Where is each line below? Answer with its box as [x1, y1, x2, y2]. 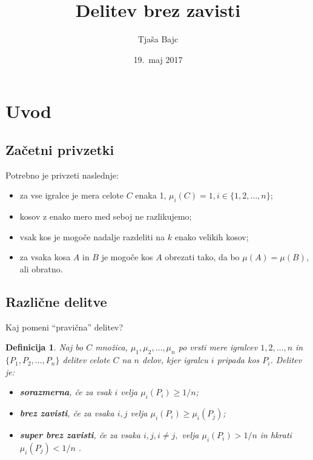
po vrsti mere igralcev [178, 341, 258, 353]
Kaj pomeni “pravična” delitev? [5, 320, 124, 333]
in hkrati [260, 429, 292, 441]
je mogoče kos [101, 251, 153, 263]
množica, [95, 341, 128, 353]
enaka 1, [135, 189, 166, 202]
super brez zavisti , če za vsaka [19, 429, 140, 441]
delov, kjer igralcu [142, 353, 208, 366]
